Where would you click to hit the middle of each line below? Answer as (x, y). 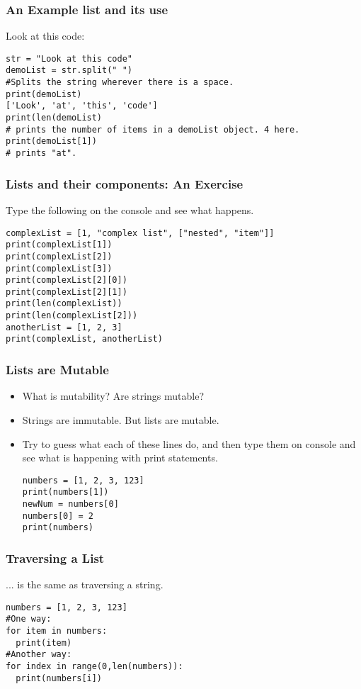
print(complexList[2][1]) (67, 292)
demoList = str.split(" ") (69, 71)
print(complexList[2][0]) (67, 280)
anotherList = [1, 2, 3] (64, 327)
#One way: (29, 619)
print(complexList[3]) (59, 268)
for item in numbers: (57, 631)
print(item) (44, 643)
